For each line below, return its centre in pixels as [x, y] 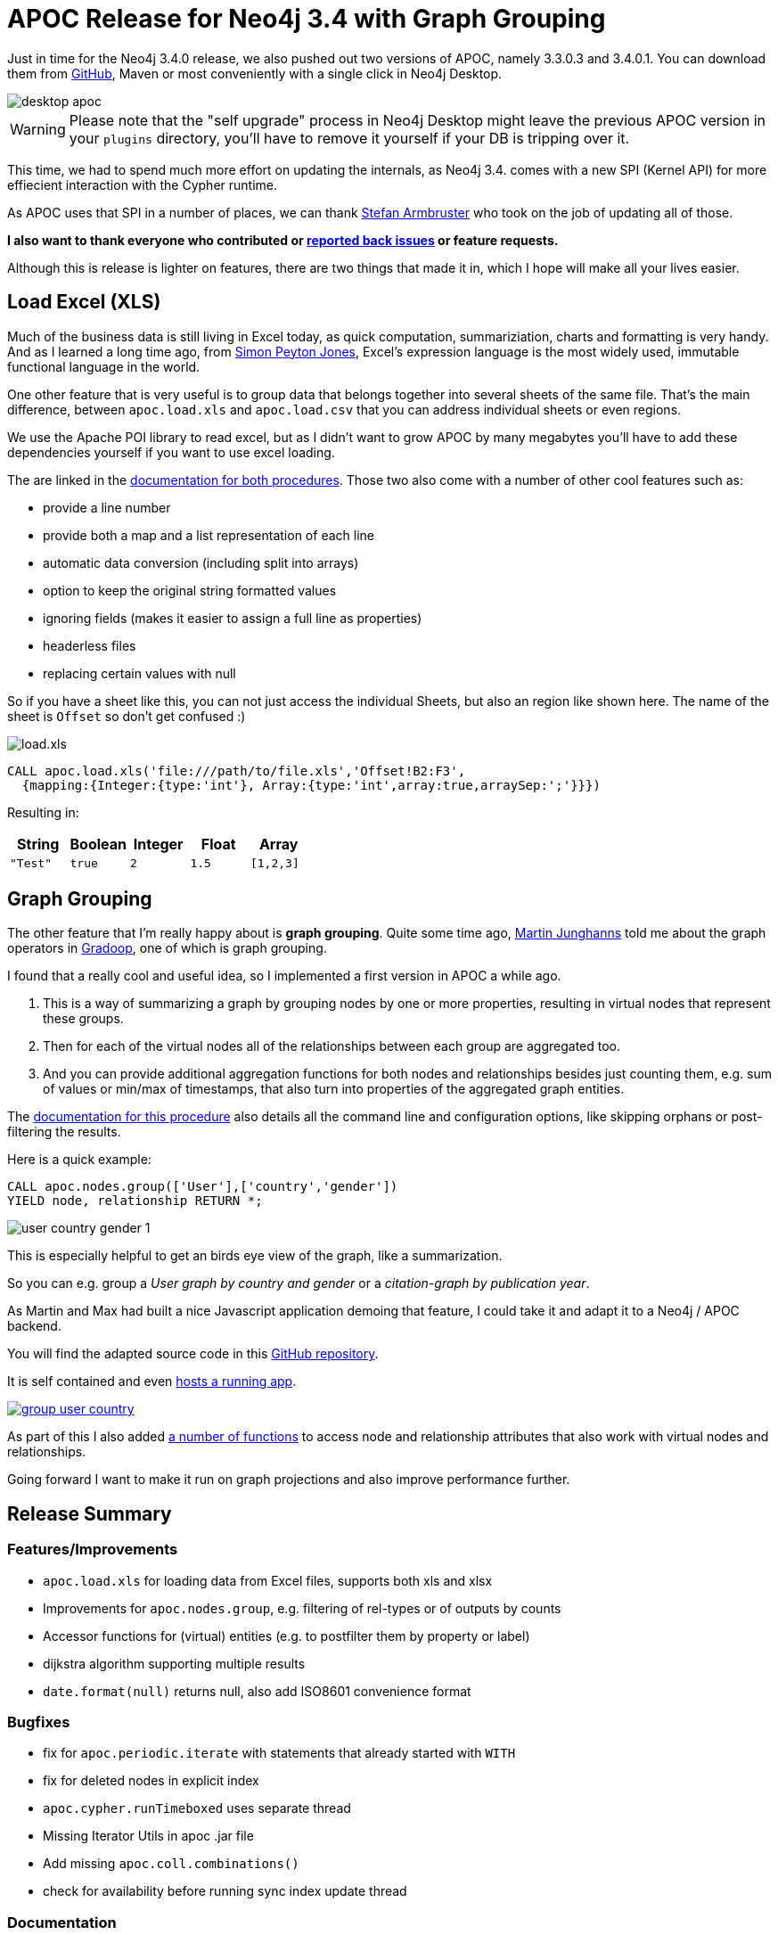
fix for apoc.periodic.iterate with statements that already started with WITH [279, 1753]
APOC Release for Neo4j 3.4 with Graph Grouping [307, 19]
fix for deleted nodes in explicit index [151, 1781]
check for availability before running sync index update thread [225, 1891]
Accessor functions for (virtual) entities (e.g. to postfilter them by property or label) [287, 1636]
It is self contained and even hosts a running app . [152, 1382]
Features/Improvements [93, 1550]
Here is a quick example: [79, 1160]
